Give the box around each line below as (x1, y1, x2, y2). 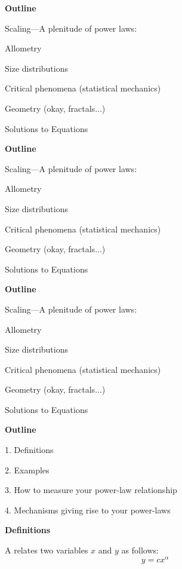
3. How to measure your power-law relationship (5, 484, 177, 496)
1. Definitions (5, 443, 54, 456)
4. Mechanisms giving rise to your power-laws (5, 503, 171, 516)
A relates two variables (5, 544, 88, 556)
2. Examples (5, 463, 50, 476)
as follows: (121, 544, 159, 556)
